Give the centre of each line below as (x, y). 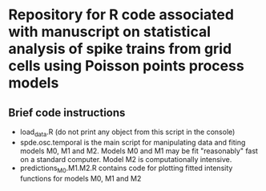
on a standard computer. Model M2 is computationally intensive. (126, 159)
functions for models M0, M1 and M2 (81, 178)
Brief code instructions (67, 113)
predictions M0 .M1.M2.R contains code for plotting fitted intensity (126, 169)
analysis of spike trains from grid (120, 49)
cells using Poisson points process (126, 66)
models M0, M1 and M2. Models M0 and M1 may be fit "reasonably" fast (139, 151)
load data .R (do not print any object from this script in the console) (127, 132)
